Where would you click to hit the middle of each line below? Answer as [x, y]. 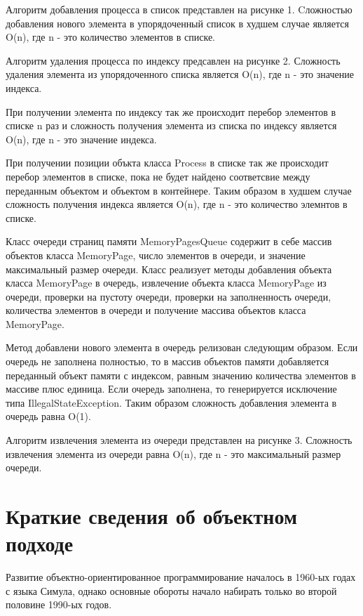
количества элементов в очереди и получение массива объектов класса [156, 310]
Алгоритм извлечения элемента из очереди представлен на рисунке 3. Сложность [179, 440]
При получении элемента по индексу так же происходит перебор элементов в [171, 111]
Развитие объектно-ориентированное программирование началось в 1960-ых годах [181, 577]
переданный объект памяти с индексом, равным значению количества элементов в [181, 375]
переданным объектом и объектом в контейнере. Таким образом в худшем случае [179, 190]
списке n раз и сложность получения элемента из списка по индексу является [171, 125]
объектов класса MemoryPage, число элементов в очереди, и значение [156, 255]
